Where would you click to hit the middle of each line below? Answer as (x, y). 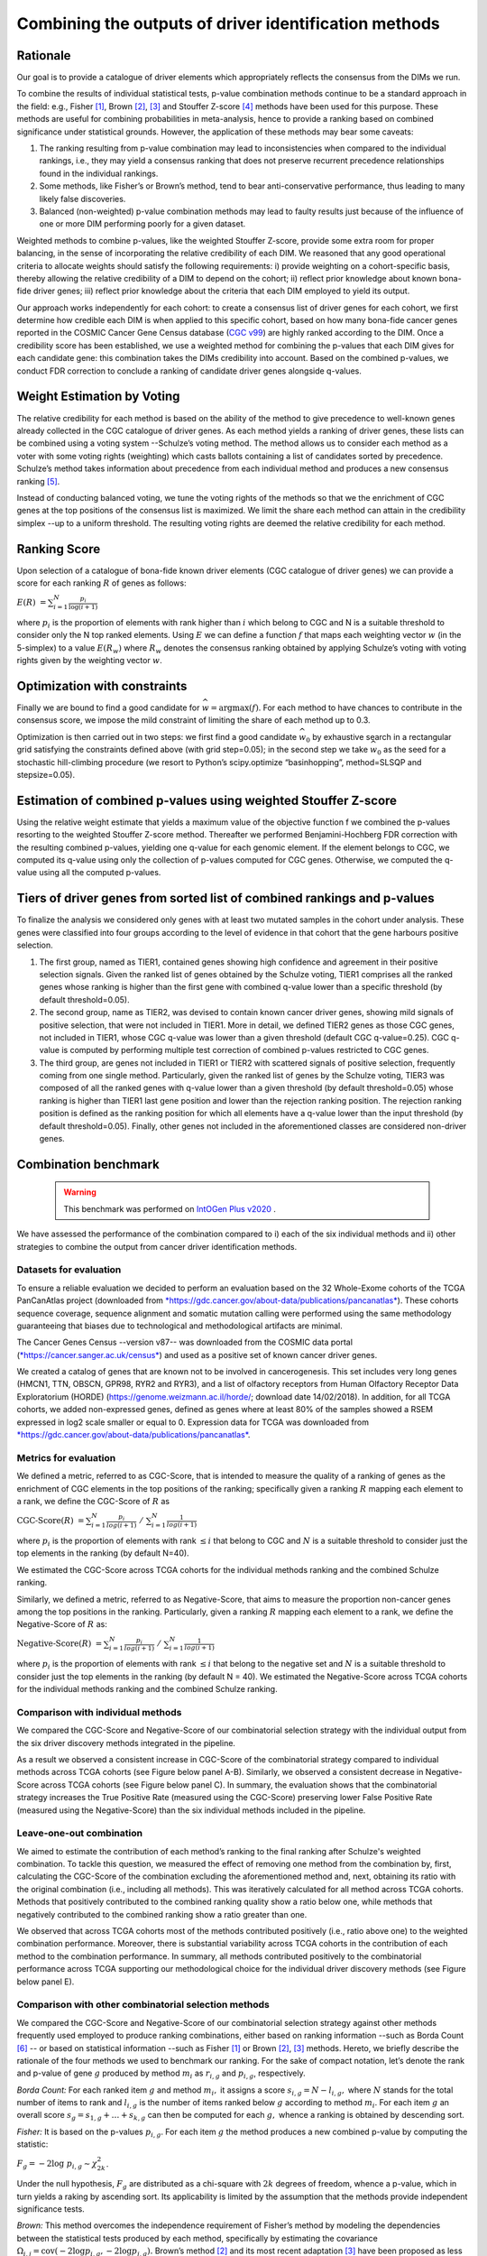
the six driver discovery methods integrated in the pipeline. (126, 1743)
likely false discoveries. (83, 199)
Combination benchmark (88, 1164)
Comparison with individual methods (99, 1712)
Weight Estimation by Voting (98, 397)
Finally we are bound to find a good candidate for (108, 707)
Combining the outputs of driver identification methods (229, 23)
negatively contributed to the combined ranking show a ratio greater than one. (162, 1914)
